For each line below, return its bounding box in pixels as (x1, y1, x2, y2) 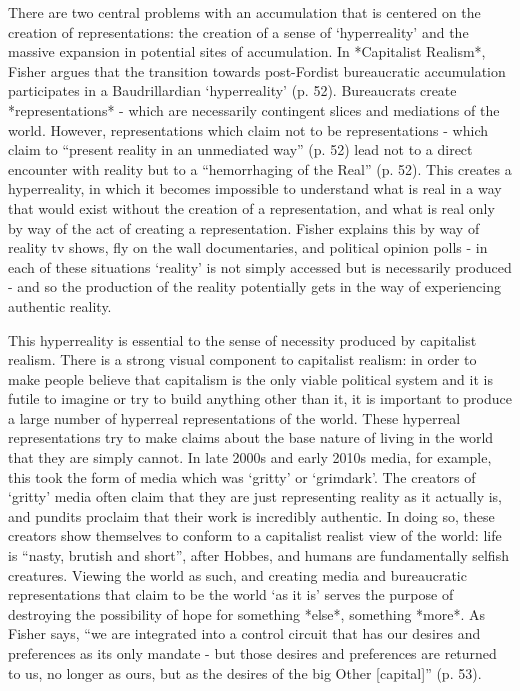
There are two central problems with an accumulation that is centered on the (8, 2, 481, 22)
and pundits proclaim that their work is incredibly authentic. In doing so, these (8, 505, 495, 526)
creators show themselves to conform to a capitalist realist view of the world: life (8, 525, 502, 546)
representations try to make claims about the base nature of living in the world (8, 427, 494, 448)
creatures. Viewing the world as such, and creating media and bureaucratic (8, 564, 467, 585)
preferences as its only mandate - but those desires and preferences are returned (8, 643, 497, 663)
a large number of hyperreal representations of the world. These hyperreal (8, 407, 461, 428)
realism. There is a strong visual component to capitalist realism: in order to (8, 349, 477, 370)
